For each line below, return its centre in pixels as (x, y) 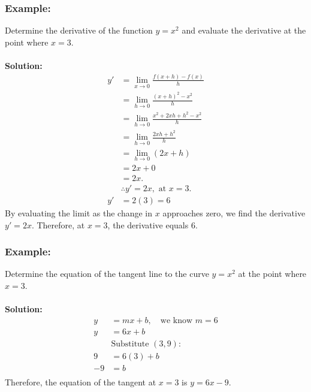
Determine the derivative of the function (79, 30)
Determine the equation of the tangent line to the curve (107, 274)
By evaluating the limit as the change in (79, 212)
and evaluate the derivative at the (244, 30)
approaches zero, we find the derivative (234, 212)
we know (176, 320)
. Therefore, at (58, 224)
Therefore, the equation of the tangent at (81, 382)
